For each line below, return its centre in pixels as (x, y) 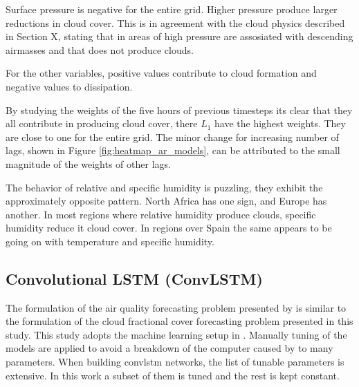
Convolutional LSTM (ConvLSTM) (134, 278)
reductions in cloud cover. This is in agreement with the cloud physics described (175, 22)
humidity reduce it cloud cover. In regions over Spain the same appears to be (169, 228)
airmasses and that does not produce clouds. (100, 49)
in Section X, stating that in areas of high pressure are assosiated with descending (179, 36)
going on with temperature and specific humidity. (110, 241)
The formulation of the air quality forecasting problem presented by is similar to (176, 307)
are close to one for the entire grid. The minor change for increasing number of (172, 136)
